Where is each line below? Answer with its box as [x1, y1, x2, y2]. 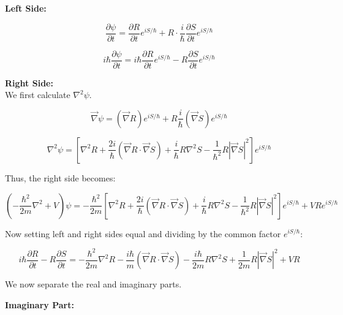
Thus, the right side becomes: [5, 171, 116, 184]
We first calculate [5, 88, 70, 101]
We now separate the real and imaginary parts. [5, 278, 182, 290]
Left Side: [5, 2, 47, 14]
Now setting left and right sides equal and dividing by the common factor [5, 227, 281, 240]
